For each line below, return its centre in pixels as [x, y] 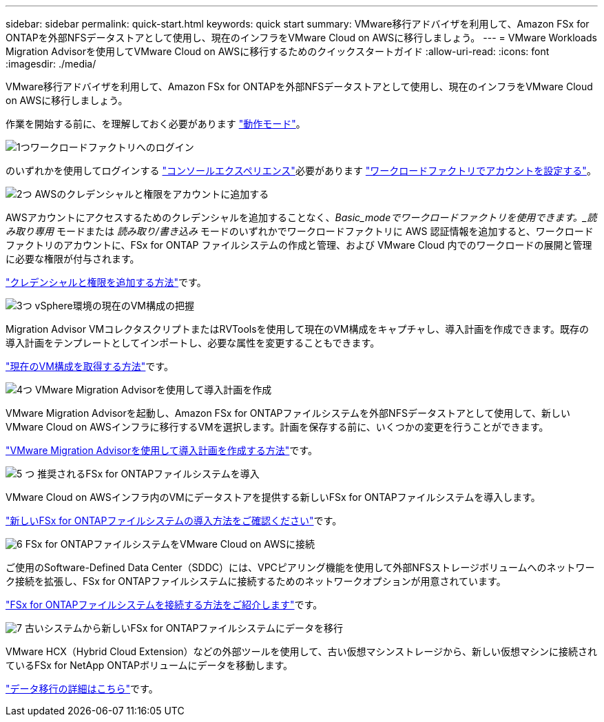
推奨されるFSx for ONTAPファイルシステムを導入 [148, 474]
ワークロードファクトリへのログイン [112, 147]
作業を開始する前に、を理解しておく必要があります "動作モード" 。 [156, 124]
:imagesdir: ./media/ [51, 64]
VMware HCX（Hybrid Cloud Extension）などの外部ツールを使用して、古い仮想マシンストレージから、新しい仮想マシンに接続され [301, 651]
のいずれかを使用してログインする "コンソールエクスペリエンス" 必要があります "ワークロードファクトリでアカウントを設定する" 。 [301, 171]
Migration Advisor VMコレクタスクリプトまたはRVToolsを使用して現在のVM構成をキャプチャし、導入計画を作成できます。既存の [297, 329]
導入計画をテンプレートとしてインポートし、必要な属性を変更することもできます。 [193, 343]
